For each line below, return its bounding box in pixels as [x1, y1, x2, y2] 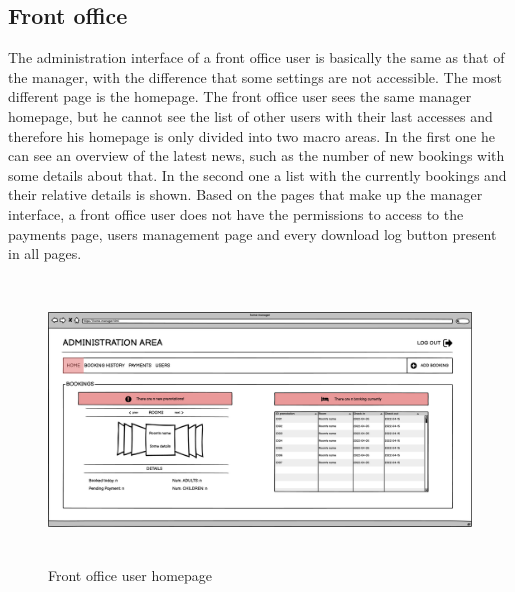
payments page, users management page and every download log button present [8, 223, 497, 244]
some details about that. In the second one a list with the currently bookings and [8, 164, 507, 185]
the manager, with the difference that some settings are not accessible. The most [8, 66, 502, 87]
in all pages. [8, 243, 82, 264]
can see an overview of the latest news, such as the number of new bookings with [8, 145, 505, 166]
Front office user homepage [48, 564, 213, 585]
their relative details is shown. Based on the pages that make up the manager [8, 184, 483, 205]
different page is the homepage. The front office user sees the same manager [8, 86, 472, 107]
